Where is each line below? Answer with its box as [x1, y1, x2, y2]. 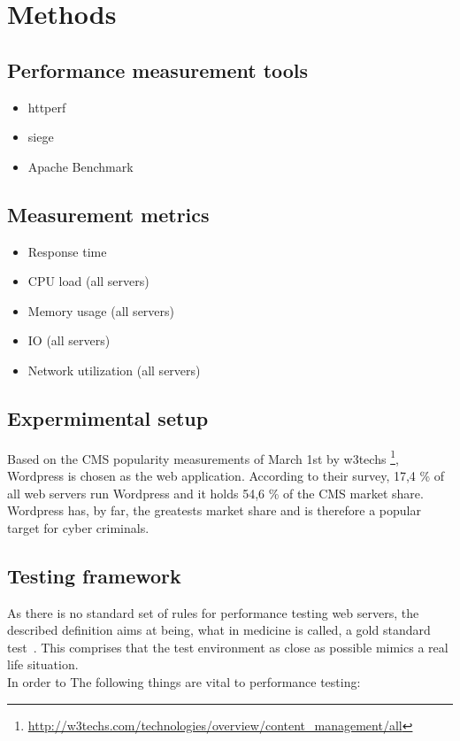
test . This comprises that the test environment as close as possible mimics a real [7, 637, 448, 656]
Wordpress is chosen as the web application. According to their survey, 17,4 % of [7, 466, 445, 484]
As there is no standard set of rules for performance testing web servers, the [7, 603, 419, 621]
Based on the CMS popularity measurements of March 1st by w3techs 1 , [7, 446, 399, 467]
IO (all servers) [27, 331, 111, 350]
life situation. [7, 655, 79, 674]
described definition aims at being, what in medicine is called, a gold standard [7, 621, 431, 639]
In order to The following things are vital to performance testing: [7, 672, 361, 691]
